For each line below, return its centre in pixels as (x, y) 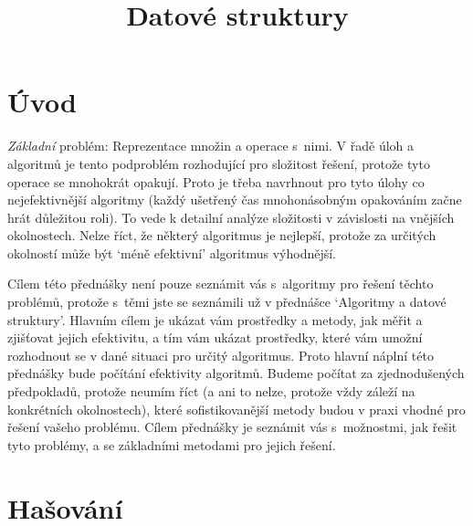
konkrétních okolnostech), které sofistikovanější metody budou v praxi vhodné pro (236, 409)
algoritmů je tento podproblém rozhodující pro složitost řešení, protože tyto (219, 163)
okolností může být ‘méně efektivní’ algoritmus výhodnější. (172, 252)
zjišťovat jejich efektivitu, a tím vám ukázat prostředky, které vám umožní (215, 337)
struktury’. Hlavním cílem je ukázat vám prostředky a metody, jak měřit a (215, 319)
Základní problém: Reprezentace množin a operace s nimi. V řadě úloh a (211, 146)
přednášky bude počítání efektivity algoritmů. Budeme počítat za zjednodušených (236, 373)
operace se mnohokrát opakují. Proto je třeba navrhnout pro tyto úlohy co (216, 181)
